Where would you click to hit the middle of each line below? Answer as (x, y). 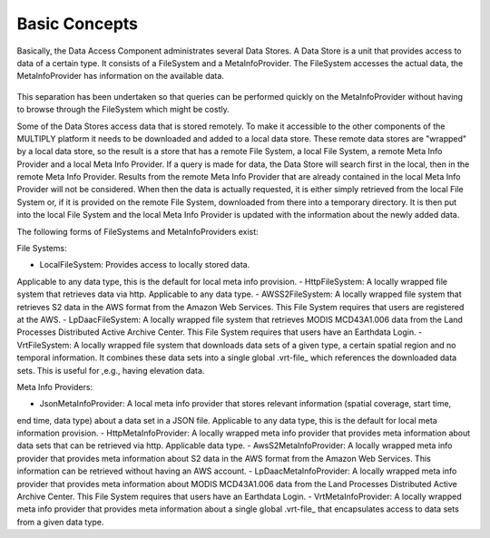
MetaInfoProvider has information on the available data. (120, 76)
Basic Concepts (78, 24)
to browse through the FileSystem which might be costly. (123, 110)
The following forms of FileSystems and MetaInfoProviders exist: (137, 231)
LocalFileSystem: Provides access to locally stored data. (145, 265)
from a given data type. (60, 522)
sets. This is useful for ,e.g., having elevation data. (111, 370)
